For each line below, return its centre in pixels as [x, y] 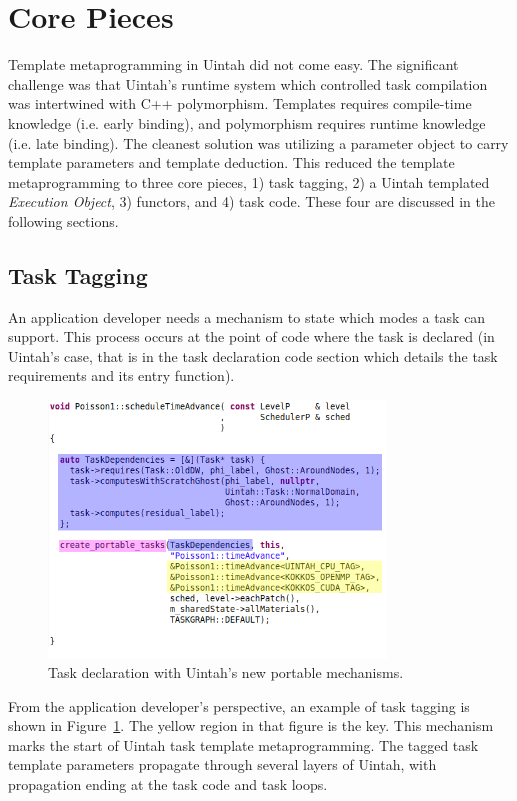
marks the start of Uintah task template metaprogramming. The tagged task [243, 744]
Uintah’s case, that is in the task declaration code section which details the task [253, 355]
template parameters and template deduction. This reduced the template [231, 162]
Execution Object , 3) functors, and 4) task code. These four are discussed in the [251, 201]
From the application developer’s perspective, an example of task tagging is [239, 705]
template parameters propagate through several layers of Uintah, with [222, 764]
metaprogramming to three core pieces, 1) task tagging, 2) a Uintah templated [249, 181]
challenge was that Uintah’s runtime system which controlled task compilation [248, 83]
